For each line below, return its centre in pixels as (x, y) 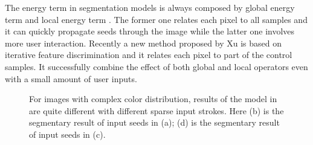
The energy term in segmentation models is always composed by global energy (150, 7)
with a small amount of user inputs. (71, 78)
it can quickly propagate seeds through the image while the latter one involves (150, 31)
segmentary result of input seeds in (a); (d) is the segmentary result (154, 122)
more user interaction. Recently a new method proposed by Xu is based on (143, 43)
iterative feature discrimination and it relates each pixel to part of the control (149, 55)
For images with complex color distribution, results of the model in (153, 99)
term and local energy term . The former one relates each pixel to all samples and (156, 19)
